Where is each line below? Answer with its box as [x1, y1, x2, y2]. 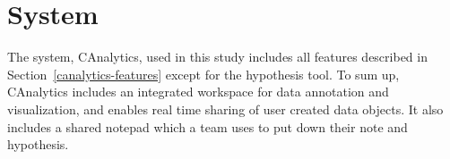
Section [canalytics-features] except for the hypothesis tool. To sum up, [7, 64, 400, 83]
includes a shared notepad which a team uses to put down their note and [7, 117, 408, 136]
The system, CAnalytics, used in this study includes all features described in [7, 47, 428, 66]
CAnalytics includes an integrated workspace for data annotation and [7, 82, 389, 101]
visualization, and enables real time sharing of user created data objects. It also [7, 99, 444, 118]
